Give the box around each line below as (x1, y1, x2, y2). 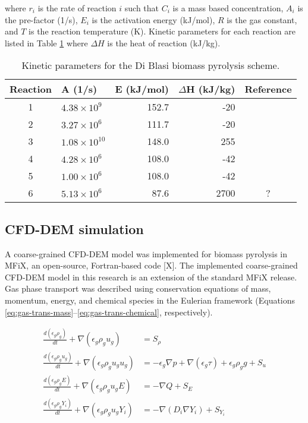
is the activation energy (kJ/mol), (92, 13, 215, 26)
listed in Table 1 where (5, 36, 88, 49)
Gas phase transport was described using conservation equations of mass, (5, 282, 271, 295)
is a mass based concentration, (172, 2, 284, 14)
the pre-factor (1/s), (5, 13, 78, 26)
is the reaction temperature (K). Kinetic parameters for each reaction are (29, 25, 296, 37)
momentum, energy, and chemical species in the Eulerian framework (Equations (5, 293, 296, 306)
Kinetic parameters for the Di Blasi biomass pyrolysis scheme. (21, 58, 280, 72)
